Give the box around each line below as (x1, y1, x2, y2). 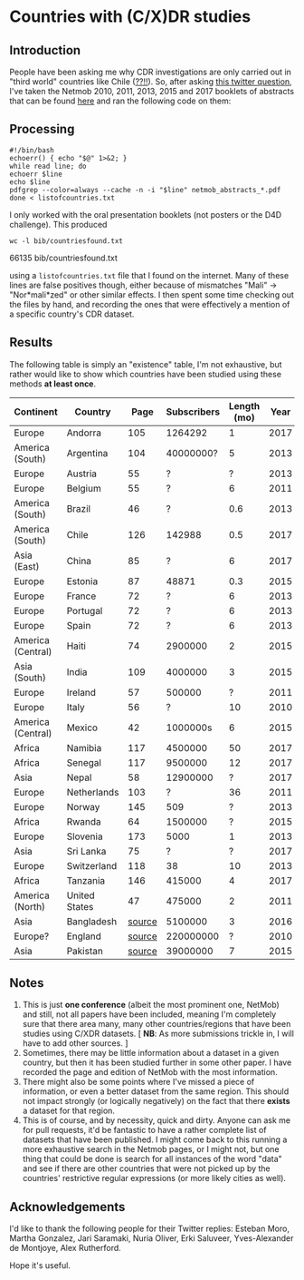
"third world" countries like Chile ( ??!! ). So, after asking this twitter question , (9, 76, 292, 87)
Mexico (66, 721, 98, 734)
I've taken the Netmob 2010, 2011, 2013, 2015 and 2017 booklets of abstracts (9, 86, 295, 96)
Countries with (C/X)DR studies (9, 6, 252, 27)
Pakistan (66, 944, 104, 957)
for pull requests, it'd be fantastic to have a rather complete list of (22, 1125, 267, 1136)
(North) (14, 900, 46, 913)
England (66, 930, 102, 943)
